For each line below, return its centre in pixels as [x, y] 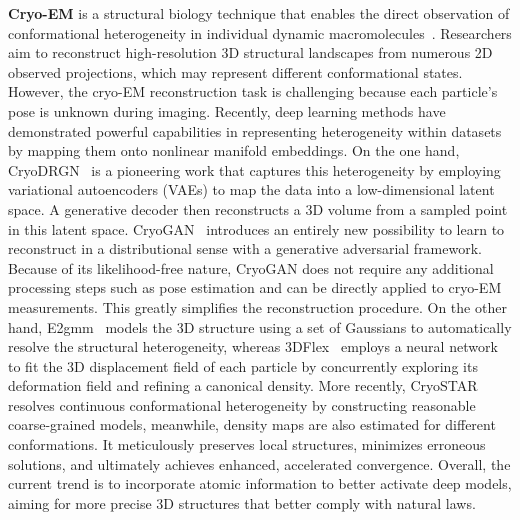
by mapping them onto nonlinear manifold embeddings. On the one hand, [234, 150]
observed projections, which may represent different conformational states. [235, 71]
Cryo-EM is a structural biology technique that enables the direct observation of [259, 13]
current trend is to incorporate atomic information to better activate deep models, [260, 483]
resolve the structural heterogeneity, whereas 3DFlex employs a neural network [253, 346]
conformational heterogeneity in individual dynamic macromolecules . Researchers [260, 32]
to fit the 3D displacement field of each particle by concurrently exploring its [243, 365]
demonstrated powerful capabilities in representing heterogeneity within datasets [255, 130]
